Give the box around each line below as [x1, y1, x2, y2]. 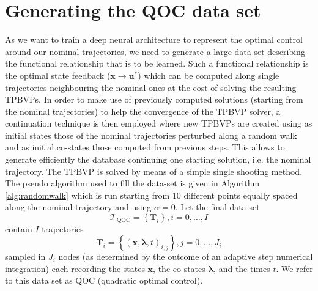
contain [5, 223, 32, 235]
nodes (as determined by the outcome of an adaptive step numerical [58, 250, 313, 263]
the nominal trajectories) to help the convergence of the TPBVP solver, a [5, 105, 281, 117]
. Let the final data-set [175, 201, 260, 213]
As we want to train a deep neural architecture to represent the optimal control [5, 33, 303, 46]
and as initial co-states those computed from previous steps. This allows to [5, 141, 285, 153]
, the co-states [153, 262, 205, 274]
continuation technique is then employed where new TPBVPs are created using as [5, 117, 312, 130]
